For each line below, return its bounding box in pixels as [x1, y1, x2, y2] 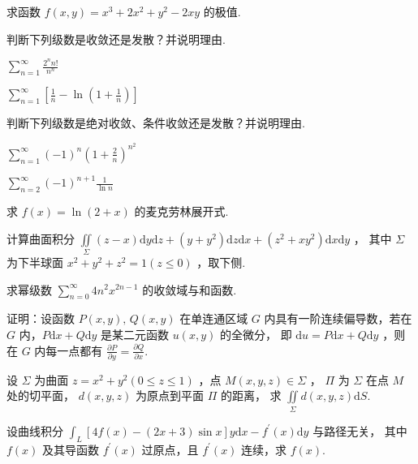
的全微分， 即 [219, 325, 292, 342]
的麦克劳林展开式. [134, 203, 229, 219]
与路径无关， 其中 [312, 422, 407, 439]
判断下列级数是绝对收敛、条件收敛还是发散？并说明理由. [6, 114, 305, 131]
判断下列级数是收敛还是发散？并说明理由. [6, 30, 226, 47]
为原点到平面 [135, 387, 204, 404]
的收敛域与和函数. [142, 281, 237, 298]
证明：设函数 [6, 310, 75, 327]
